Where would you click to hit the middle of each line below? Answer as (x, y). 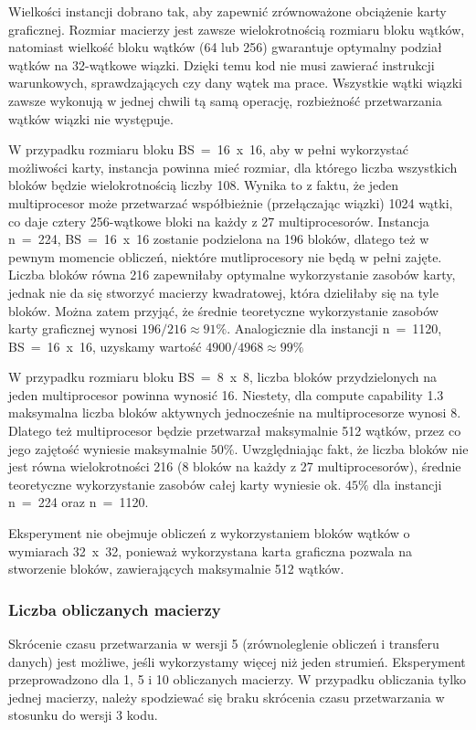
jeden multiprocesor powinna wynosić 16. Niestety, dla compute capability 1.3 (226, 394)
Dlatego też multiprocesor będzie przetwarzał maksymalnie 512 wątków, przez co (235, 431)
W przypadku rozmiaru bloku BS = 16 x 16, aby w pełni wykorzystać (209, 149)
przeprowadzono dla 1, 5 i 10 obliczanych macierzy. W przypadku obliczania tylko (238, 679)
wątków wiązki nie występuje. (91, 118)
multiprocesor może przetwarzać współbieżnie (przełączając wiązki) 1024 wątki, (231, 202)
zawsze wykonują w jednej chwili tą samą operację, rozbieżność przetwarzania (225, 100)
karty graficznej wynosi (73, 328)
